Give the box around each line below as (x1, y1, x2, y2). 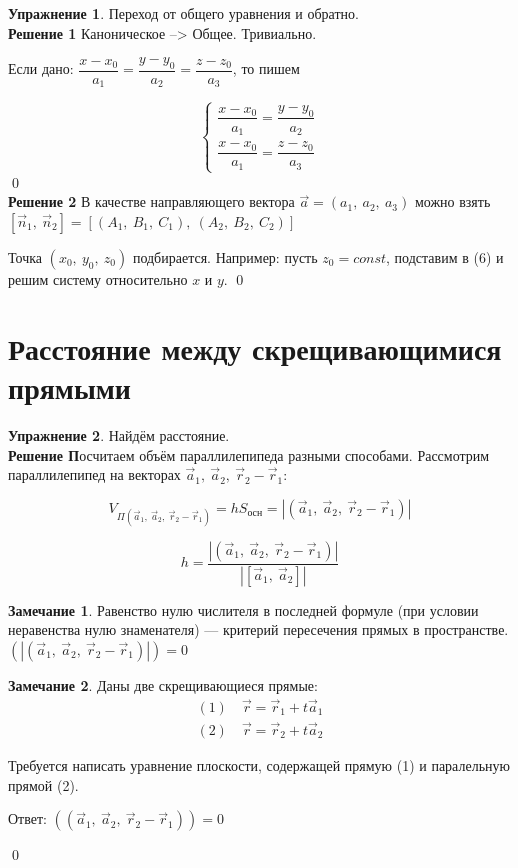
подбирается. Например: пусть (132, 247, 318, 268)
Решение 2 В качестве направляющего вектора (8, 191, 295, 212)
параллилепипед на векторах (8, 464, 181, 485)
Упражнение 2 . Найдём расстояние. (8, 424, 230, 445)
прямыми (8, 366, 131, 407)
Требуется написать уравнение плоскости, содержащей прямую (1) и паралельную (8, 755, 510, 776)
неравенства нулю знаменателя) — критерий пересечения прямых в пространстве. (8, 619, 509, 640)
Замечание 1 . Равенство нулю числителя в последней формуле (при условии (8, 599, 479, 620)
